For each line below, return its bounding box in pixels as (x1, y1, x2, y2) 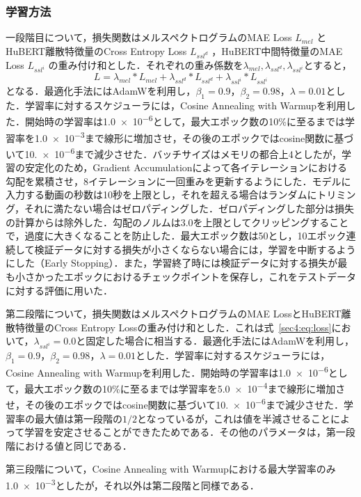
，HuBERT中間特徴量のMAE (211, 43, 343, 58)
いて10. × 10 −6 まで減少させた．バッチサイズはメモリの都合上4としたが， (6, 144, 342, 161)
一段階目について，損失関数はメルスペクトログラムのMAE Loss (6, 30, 292, 45)
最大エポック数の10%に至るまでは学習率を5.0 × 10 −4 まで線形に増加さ (24, 379, 346, 395)
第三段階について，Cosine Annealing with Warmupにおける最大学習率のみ (6, 461, 336, 476)
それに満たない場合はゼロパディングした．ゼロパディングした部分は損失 (24, 200, 355, 215)
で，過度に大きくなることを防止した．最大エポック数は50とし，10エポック (6, 228, 346, 243)
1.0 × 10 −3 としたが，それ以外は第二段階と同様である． (6, 476, 259, 492)
